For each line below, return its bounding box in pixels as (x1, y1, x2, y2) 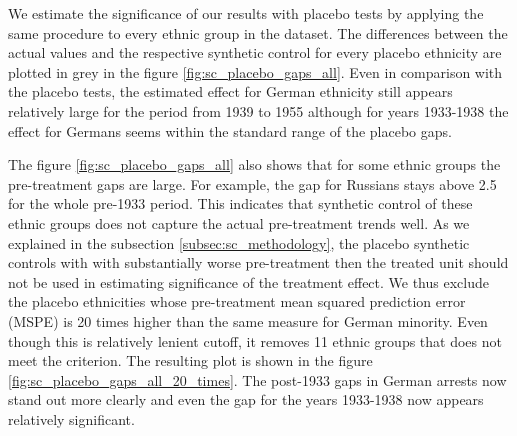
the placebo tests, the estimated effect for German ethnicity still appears (8, 81, 453, 102)
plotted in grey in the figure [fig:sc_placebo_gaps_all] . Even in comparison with (8, 61, 503, 82)
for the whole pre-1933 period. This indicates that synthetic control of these (8, 193, 473, 214)
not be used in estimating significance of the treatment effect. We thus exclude (8, 271, 489, 292)
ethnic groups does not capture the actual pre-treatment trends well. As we (8, 212, 470, 233)
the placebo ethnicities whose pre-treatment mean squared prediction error (8, 291, 466, 312)
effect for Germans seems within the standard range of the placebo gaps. (8, 120, 452, 141)
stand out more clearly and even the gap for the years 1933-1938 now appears (8, 389, 484, 410)
